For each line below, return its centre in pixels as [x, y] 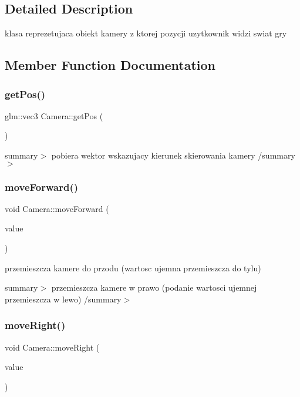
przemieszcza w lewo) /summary [63, 299]
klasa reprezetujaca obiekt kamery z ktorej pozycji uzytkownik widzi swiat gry [146, 33]
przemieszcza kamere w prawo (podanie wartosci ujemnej [154, 287]
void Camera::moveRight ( [52, 347]
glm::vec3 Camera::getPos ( [54, 115]
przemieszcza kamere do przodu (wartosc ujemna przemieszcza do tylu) [133, 268]
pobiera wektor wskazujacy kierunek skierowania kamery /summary [173, 155]
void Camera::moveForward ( [57, 208]
